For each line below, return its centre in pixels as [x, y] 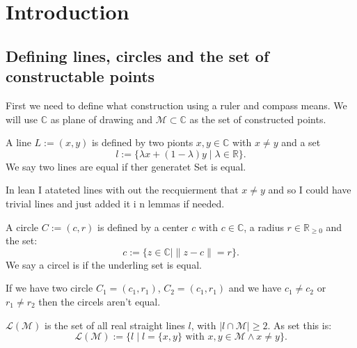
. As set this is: [300, 325]
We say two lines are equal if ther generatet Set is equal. [126, 166]
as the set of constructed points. [258, 119]
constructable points [80, 76]
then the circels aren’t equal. [100, 301]
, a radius [264, 227]
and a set [301, 142]
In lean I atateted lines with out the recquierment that [122, 190]
